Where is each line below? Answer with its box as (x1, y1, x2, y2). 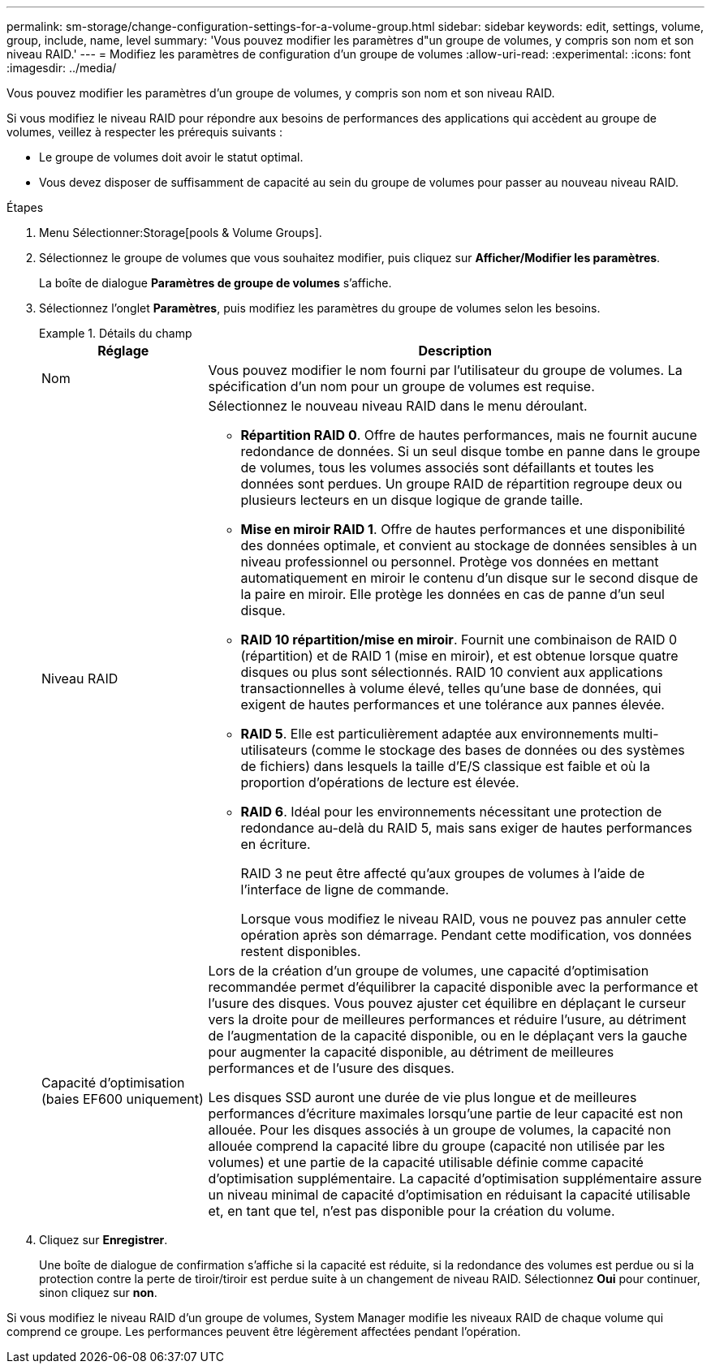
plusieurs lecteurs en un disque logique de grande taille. (240, 492, 584, 508)
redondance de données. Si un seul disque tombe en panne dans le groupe (240, 443, 700, 459)
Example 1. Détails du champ (39, 326, 192, 340)
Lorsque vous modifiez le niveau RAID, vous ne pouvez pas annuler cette (240, 911, 687, 927)
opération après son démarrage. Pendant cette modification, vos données (240, 927, 692, 943)
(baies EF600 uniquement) (41, 1091, 204, 1107)
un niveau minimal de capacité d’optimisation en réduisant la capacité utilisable (208, 1187, 691, 1203)
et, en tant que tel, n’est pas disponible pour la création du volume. (208, 1203, 615, 1219)
